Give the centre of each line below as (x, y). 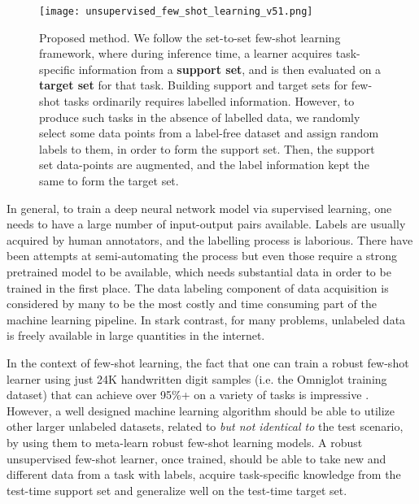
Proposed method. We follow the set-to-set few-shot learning (190, 37)
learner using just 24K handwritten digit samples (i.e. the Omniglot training (197, 378)
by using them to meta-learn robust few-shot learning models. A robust (185, 442)
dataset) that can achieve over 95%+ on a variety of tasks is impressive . (188, 395)
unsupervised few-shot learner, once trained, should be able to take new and (196, 458)
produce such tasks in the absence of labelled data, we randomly (200, 117)
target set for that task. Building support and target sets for (194, 85)
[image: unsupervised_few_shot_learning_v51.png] (176, 11)
